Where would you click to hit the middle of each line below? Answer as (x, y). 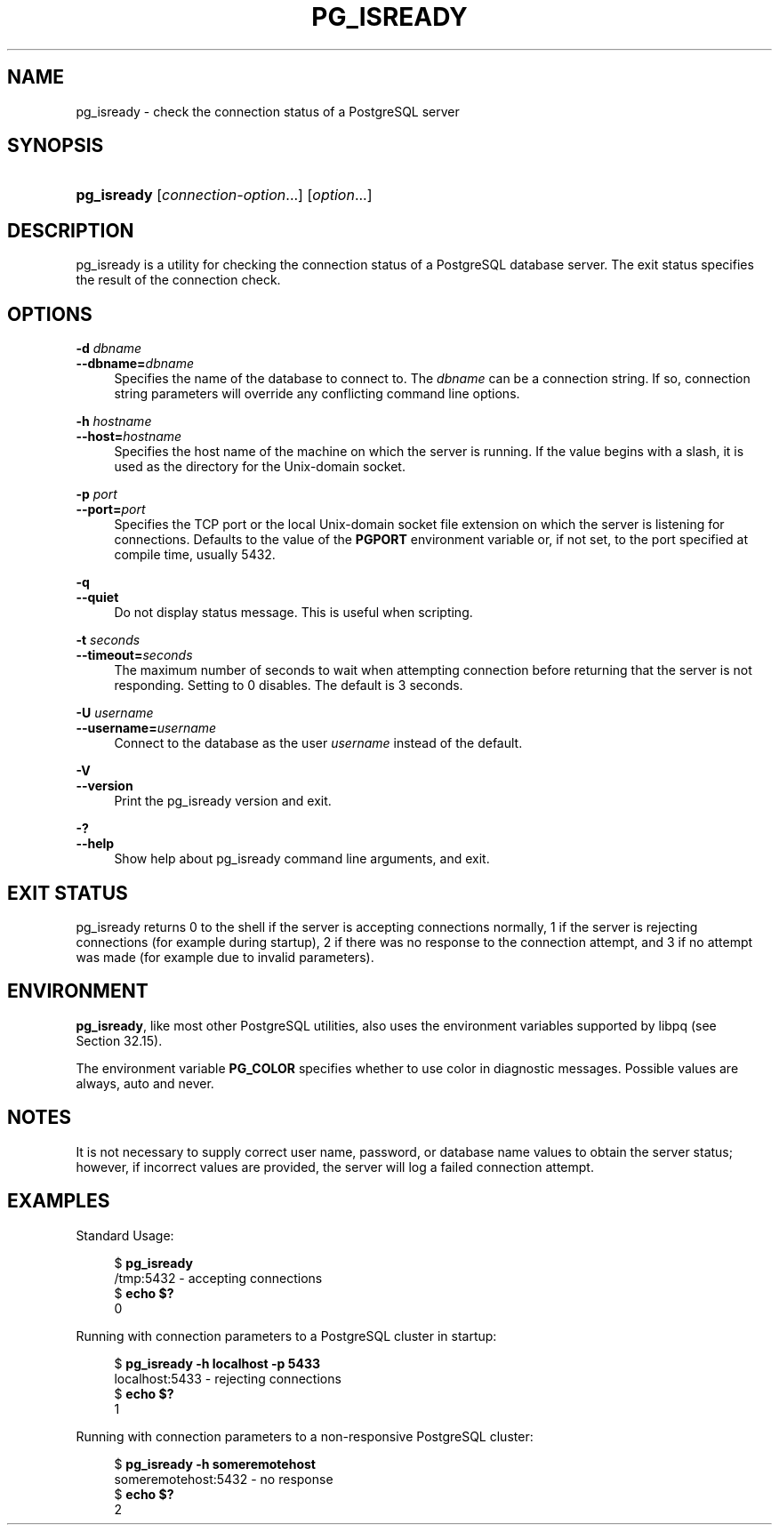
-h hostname (114, 421)
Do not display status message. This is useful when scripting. (293, 613)
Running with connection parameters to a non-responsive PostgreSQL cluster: (305, 1436)
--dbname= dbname (135, 364)
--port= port (111, 509)
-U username (115, 713)
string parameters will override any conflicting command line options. (317, 394)
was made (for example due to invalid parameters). (225, 957)
